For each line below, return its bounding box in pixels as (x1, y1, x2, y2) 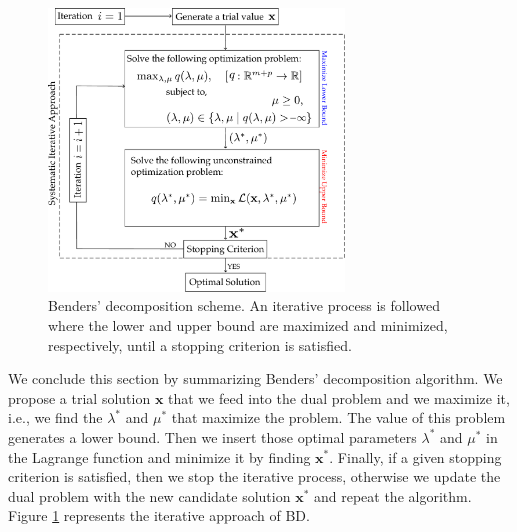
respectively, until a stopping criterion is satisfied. (48, 334, 352, 355)
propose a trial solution (8, 387, 151, 408)
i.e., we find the (8, 407, 103, 428)
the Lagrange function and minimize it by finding (8, 446, 311, 467)
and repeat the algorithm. (313, 485, 472, 506)
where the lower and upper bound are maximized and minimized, (48, 314, 448, 335)
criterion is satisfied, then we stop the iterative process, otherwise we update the (8, 466, 501, 487)
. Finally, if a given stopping (329, 446, 502, 467)
